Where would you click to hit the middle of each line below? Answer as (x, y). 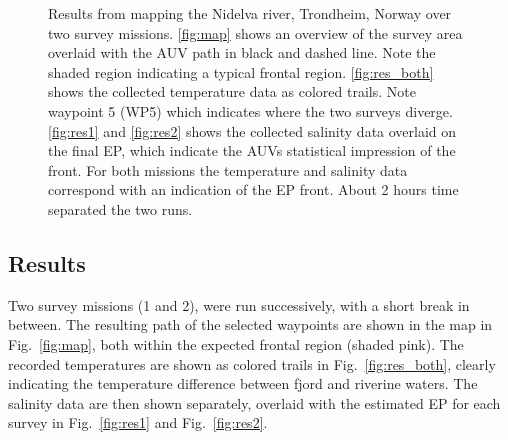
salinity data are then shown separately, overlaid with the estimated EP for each (254, 402)
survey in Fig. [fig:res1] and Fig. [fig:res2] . (138, 422)
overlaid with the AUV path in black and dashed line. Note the (242, 52)
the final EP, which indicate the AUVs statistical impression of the (252, 150)
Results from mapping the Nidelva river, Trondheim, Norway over (250, 13)
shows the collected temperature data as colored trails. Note (232, 91)
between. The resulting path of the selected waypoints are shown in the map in (250, 324)
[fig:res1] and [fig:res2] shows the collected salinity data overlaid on (252, 130)
